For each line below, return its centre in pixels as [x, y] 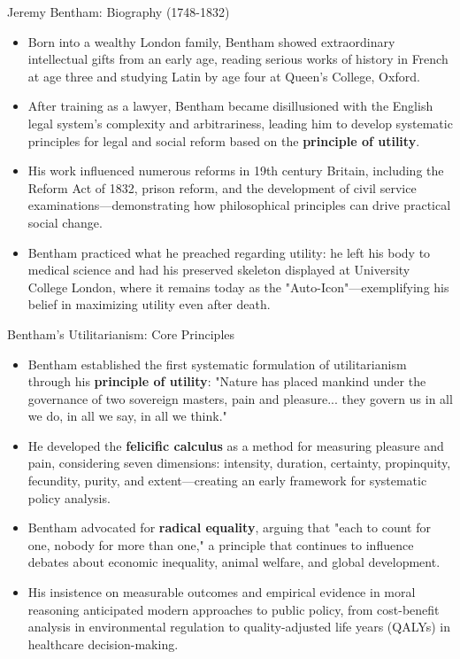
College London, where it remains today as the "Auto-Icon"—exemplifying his [238, 287]
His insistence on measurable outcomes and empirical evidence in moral [222, 592]
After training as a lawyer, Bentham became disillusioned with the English [230, 106]
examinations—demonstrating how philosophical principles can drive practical [239, 205]
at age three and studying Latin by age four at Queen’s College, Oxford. [224, 76]
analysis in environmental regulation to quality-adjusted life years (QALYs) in [239, 627]
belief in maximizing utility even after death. [149, 304]
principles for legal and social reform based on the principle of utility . [224, 140]
